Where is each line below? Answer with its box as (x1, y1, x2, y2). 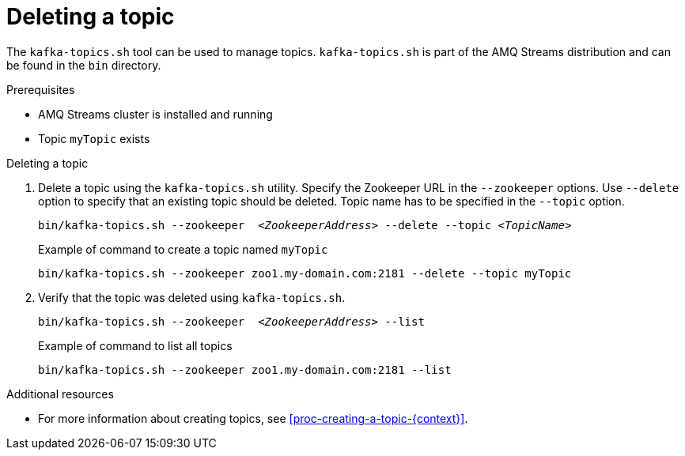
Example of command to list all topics (38, 338, 233, 352)
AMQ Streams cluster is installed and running (38, 107, 273, 121)
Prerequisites (6, 82, 75, 96)
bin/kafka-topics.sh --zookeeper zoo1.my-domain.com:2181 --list (38, 363, 452, 376)
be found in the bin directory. (6, 58, 161, 72)
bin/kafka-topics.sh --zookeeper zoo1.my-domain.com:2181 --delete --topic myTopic (38, 266, 572, 280)
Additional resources (6, 386, 114, 401)
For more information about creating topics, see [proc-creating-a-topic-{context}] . (38, 411, 468, 425)
